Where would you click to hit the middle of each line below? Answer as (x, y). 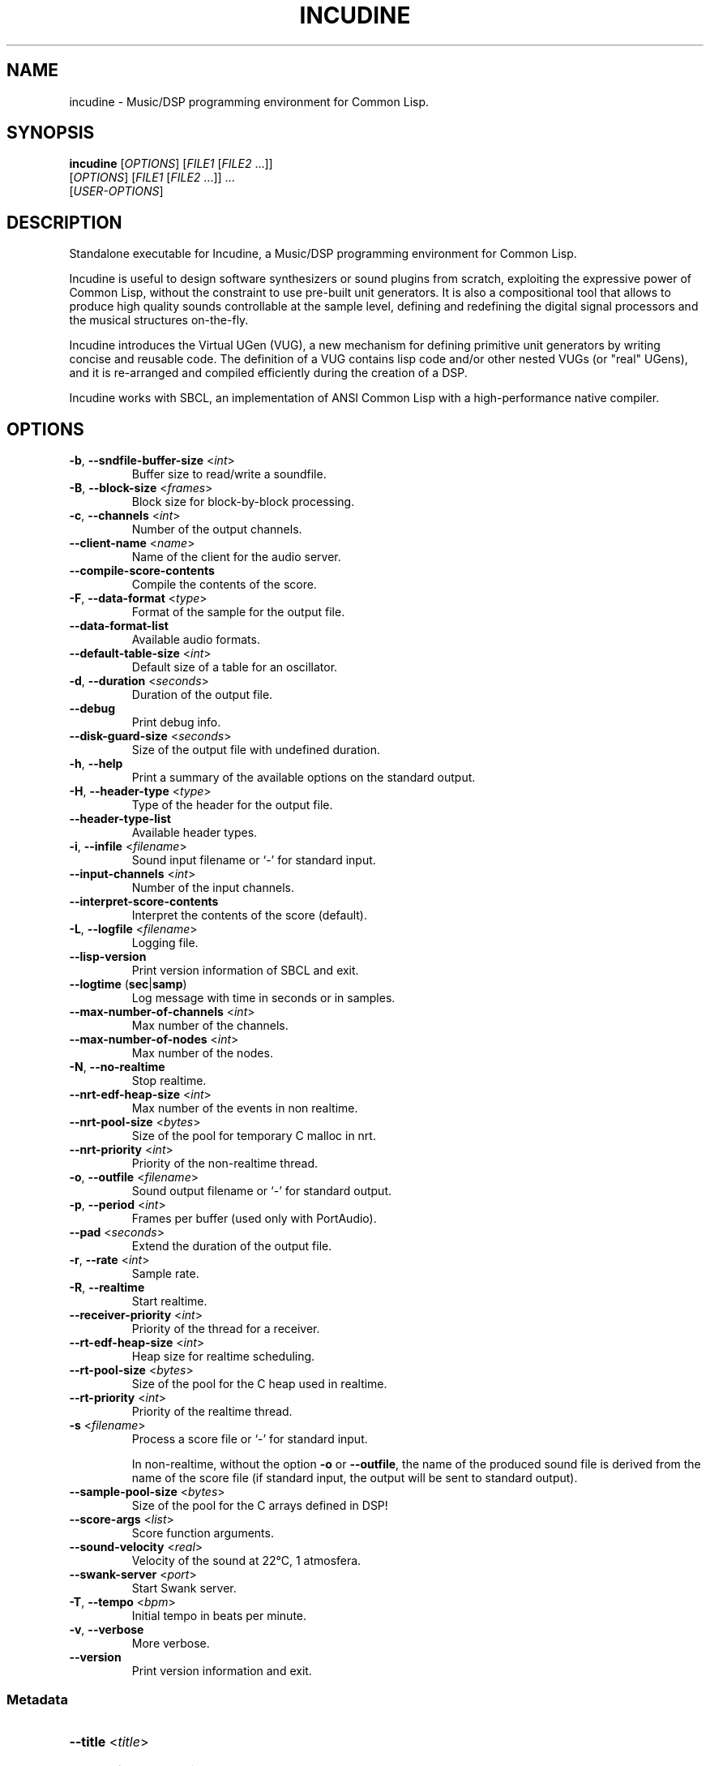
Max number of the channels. (210, 1026)
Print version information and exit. (222, 1671)
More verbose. (171, 1644)
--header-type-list (120, 819)
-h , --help (96, 764)
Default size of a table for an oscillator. (235, 667)
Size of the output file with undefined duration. (256, 750)
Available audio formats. (196, 640)
